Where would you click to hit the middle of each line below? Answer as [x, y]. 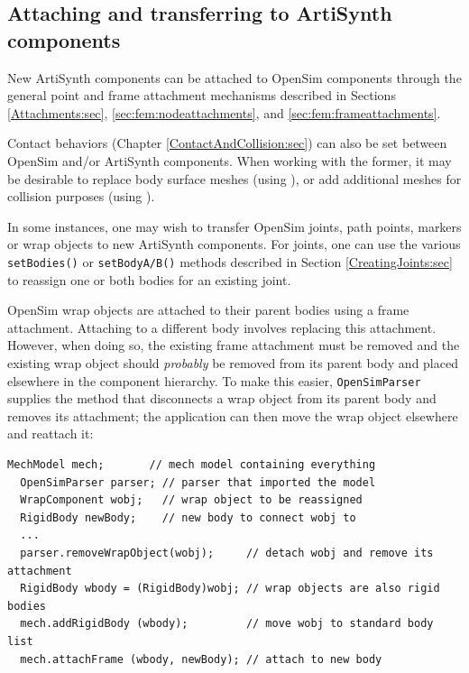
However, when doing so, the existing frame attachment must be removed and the [234, 345]
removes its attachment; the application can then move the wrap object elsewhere [233, 415]
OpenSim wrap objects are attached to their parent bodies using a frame [208, 310]
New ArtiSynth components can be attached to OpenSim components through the [234, 77]
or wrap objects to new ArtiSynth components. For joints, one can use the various [234, 244]
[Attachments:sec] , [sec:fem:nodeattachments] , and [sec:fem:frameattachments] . [224, 112]
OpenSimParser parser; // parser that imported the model [198, 482]
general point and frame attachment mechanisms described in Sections [202, 95]
